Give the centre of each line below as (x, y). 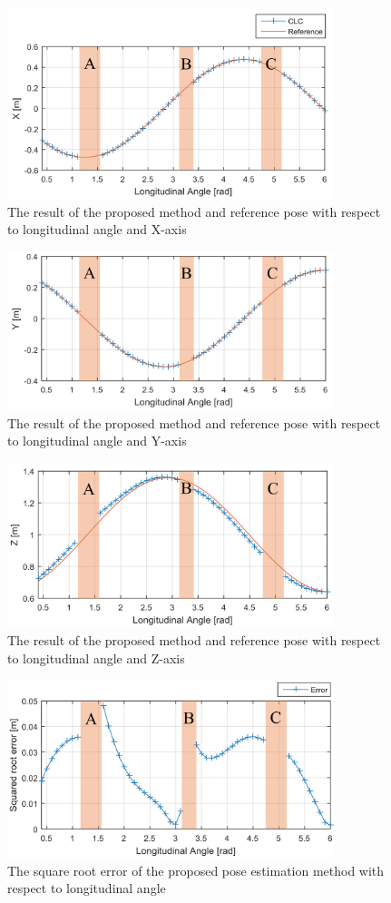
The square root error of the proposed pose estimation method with (196, 870)
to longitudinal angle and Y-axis (97, 441)
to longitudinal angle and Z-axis (96, 658)
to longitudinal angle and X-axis (97, 229)
